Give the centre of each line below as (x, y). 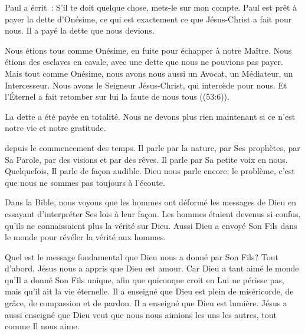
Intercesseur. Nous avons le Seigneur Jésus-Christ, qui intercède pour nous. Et (146, 85)
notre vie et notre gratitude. (55, 128)
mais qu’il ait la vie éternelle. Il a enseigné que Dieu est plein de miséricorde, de (149, 291)
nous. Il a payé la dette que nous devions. (80, 30)
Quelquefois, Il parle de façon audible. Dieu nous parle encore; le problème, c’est (150, 171)
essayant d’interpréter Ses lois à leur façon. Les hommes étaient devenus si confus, (153, 213)
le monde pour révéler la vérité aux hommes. (86, 237)
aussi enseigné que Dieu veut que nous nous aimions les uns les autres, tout (141, 314)
